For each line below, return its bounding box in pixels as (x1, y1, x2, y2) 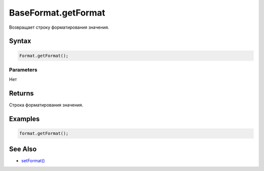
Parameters (9, 66, 38, 73)
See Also (9, 145, 37, 153)
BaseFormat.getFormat (9, 7, 106, 18)
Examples (9, 115, 40, 123)
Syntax (9, 37, 31, 45)
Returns (9, 89, 34, 97)
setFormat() (21, 157, 45, 163)
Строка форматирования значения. (9, 102, 84, 108)
